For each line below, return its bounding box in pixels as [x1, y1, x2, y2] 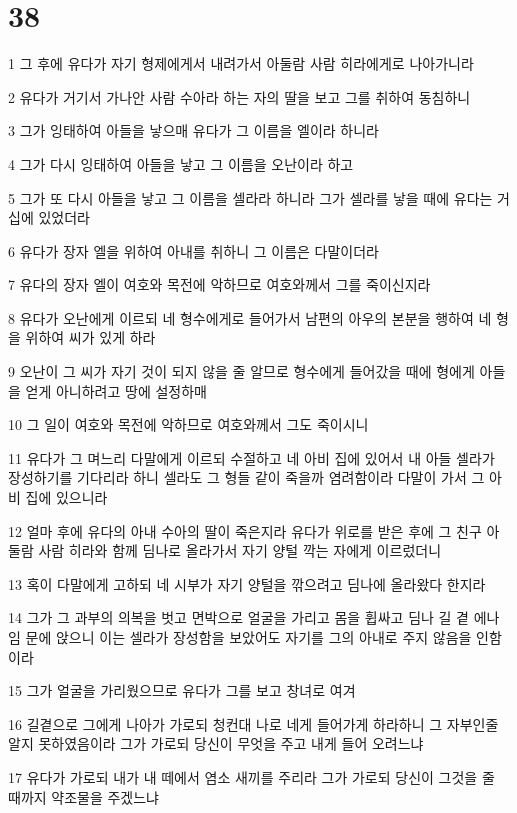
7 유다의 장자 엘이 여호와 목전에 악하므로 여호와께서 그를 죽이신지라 [8, 274, 431, 295]
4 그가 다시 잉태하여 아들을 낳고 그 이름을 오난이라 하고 [8, 153, 354, 174]
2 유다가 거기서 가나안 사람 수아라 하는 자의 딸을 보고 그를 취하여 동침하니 [8, 86, 471, 107]
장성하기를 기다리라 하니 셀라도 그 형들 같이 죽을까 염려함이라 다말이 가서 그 [8, 467, 485, 488]
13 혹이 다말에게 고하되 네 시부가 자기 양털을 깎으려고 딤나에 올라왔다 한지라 [8, 573, 486, 594]
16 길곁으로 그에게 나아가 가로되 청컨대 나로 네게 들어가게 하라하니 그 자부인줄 [8, 713, 499, 734]
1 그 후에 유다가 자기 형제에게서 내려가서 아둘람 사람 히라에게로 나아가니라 [8, 53, 474, 74]
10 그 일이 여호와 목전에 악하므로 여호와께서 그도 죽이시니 [8, 414, 369, 435]
